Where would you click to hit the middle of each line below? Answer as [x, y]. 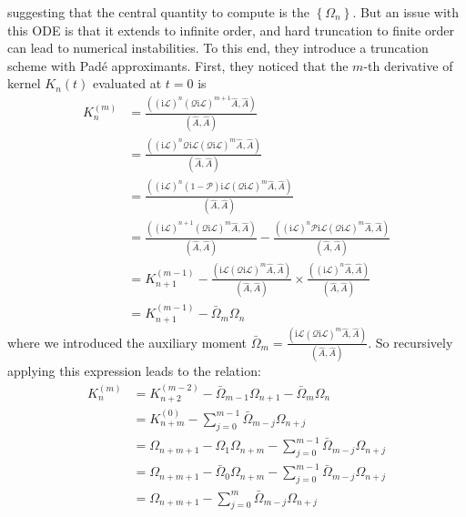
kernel [24, 83]
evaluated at [127, 83]
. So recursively [410, 342]
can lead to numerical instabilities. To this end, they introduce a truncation [218, 48]
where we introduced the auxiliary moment [127, 342]
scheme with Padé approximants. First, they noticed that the [178, 65]
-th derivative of [408, 65]
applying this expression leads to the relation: [134, 371]
